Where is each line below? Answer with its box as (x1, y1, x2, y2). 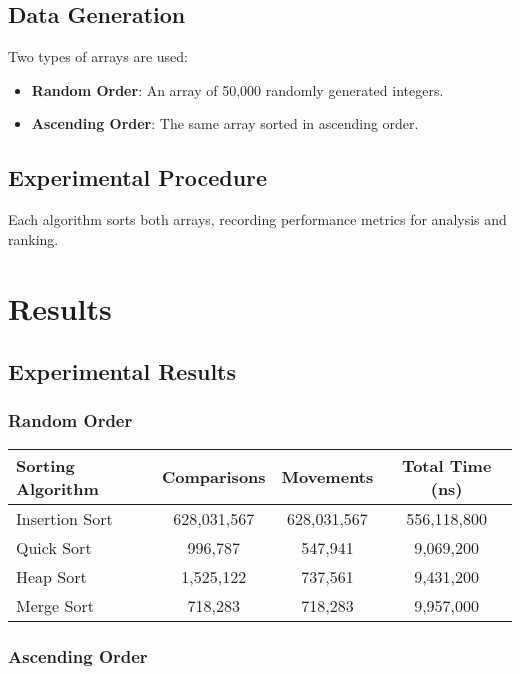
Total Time (401, 453, 492, 477)
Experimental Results (8, 356, 236, 387)
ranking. (8, 228, 59, 249)
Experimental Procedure (8, 162, 268, 193)
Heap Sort (16, 564, 87, 588)
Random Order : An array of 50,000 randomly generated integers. (31, 79, 444, 100)
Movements (281, 465, 374, 489)
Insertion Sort (16, 506, 113, 530)
